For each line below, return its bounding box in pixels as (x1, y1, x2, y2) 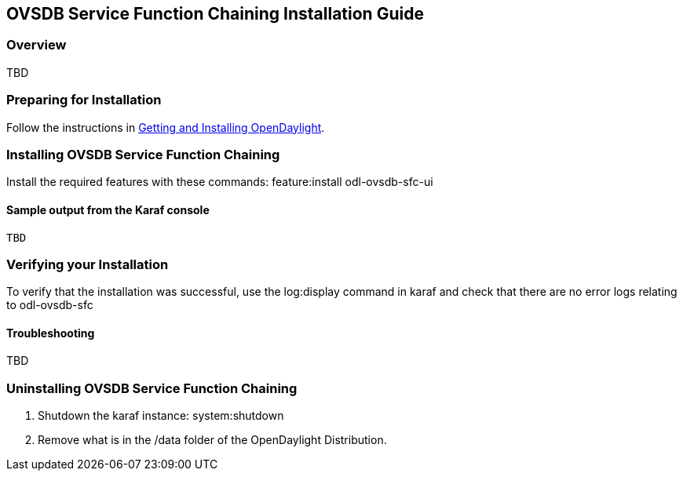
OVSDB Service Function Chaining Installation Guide (6, 4, 424, 24)
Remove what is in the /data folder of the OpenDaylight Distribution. (38, 433, 387, 447)
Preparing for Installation (6, 92, 162, 108)
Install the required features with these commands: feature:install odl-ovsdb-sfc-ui (6, 175, 433, 189)
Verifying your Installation (6, 256, 169, 272)
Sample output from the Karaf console (6, 202, 210, 217)
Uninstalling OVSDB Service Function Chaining (6, 380, 298, 396)
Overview (6, 37, 67, 53)
